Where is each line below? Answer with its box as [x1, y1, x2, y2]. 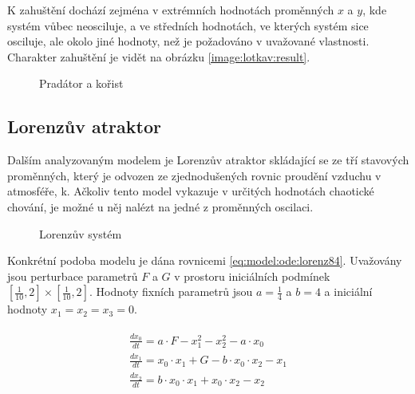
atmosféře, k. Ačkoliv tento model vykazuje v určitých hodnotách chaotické [7, 183, 374, 199]
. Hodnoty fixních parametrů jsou [89, 283, 253, 300]
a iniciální [324, 283, 373, 300]
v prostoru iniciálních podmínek [174, 267, 330, 284]
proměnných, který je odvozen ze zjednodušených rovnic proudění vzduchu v [7, 167, 381, 183]
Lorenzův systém [39, 225, 122, 242]
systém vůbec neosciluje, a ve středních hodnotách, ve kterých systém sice [7, 17, 369, 33]
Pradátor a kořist [39, 75, 124, 92]
